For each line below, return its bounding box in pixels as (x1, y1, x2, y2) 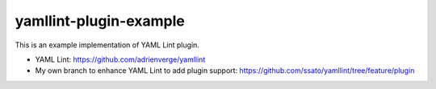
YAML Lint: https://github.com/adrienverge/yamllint (35, 55, 206, 64)
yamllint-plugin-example (15, 12, 185, 30)
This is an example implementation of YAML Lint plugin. (15, 40, 199, 50)
